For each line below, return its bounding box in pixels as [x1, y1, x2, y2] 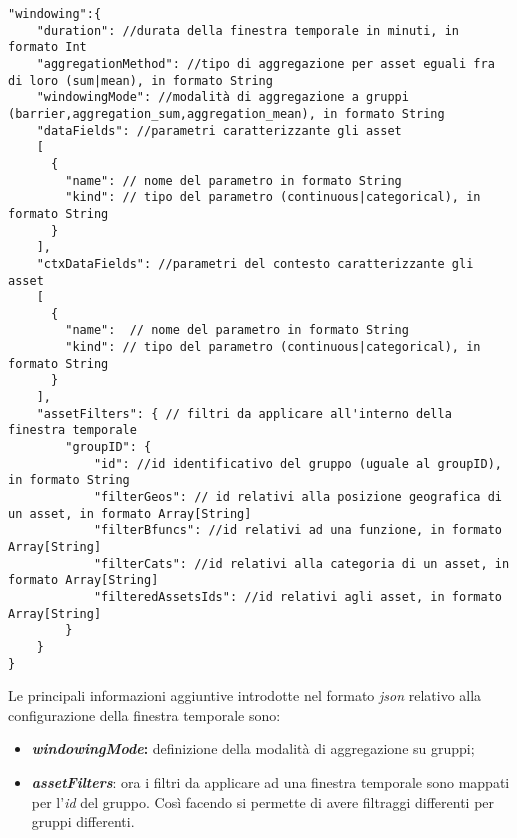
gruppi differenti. [31, 811, 135, 832]
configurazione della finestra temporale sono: [8, 704, 281, 725]
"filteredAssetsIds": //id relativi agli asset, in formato [93, 589, 502, 604]
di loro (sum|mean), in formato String [8, 73, 273, 88]
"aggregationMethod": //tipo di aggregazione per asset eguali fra [36, 56, 495, 71]
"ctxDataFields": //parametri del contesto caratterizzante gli [36, 256, 474, 271]
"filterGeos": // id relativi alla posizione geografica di [93, 490, 502, 505]
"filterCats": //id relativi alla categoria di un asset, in [93, 556, 510, 571]
